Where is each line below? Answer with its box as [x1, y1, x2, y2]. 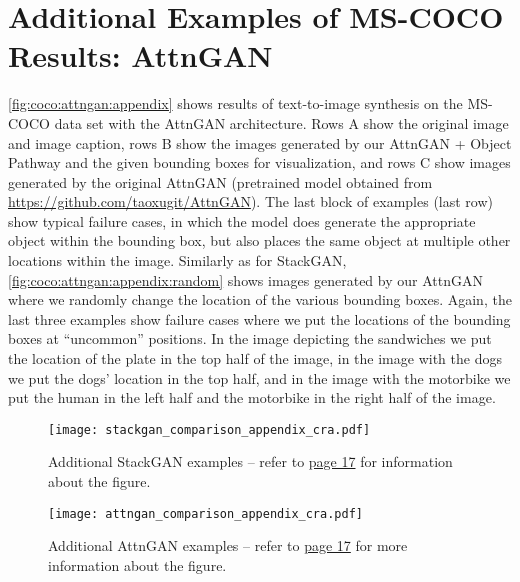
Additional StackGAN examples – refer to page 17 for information [48, 451, 453, 472]
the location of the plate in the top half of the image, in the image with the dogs [8, 348, 502, 369]
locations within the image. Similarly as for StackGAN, [8, 250, 347, 271]
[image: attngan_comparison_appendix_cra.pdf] [48, 506, 363, 521]
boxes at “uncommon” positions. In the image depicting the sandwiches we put [8, 328, 492, 349]
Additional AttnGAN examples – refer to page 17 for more [48, 535, 408, 556]
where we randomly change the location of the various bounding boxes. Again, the [8, 289, 512, 310]
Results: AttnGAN [8, 35, 273, 76]
